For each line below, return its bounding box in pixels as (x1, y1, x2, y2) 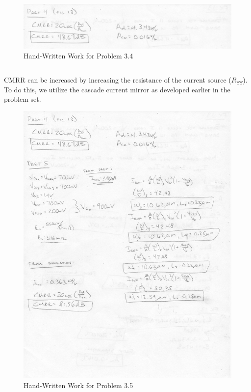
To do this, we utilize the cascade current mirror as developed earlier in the (4, 84, 230, 94)
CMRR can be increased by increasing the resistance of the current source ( (4, 75, 231, 85)
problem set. (4, 94, 41, 104)
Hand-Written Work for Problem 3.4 (24, 51, 133, 61)
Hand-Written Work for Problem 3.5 (24, 380, 133, 390)
